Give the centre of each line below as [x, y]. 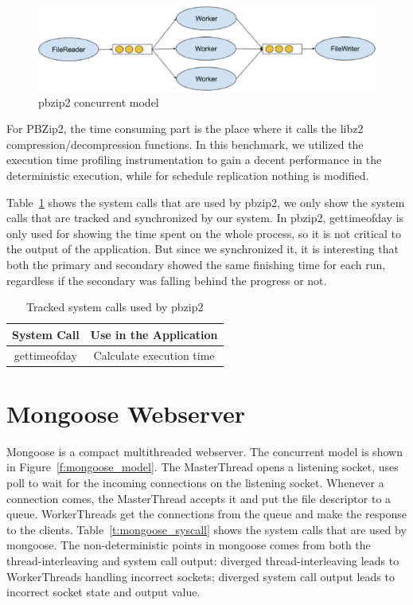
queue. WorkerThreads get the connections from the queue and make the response [206, 514]
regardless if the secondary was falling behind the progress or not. [167, 280]
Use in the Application [154, 334]
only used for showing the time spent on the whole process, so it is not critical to [204, 233]
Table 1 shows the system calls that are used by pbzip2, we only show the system [206, 202]
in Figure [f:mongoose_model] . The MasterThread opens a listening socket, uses [203, 467]
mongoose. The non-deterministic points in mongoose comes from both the [189, 545]
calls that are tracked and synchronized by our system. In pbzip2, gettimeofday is [205, 218]
